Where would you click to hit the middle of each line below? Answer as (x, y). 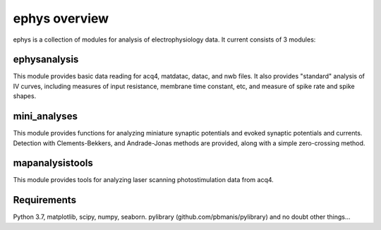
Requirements (45, 200)
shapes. (25, 96)
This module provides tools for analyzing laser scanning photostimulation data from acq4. (144, 180)
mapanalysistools (53, 163)
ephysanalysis (46, 60)
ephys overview (61, 18)
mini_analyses (45, 116)
